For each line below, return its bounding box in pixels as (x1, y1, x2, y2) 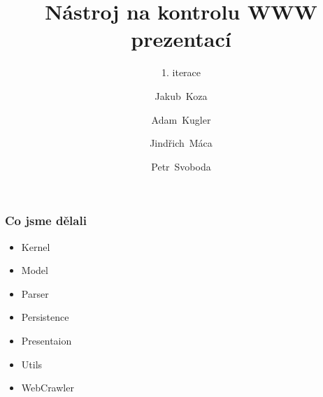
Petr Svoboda (151, 159, 211, 173)
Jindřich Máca (150, 136, 213, 150)
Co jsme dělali (5, 212, 87, 229)
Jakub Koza (155, 88, 208, 103)
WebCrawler (21, 380, 74, 395)
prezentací (131, 24, 231, 53)
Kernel (21, 239, 50, 254)
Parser (21, 286, 49, 301)
